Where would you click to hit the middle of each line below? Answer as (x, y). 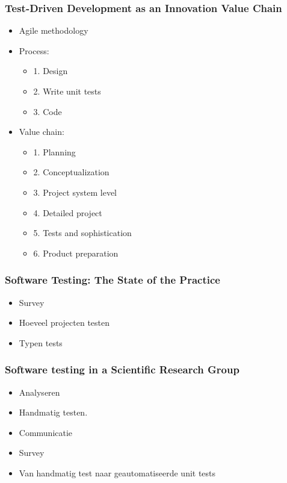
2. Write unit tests (67, 91)
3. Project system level (75, 192)
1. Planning (54, 151)
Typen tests (41, 342)
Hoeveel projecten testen (64, 323)
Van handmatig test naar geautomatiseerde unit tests (117, 472)
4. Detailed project (68, 212)
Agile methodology (54, 30)
